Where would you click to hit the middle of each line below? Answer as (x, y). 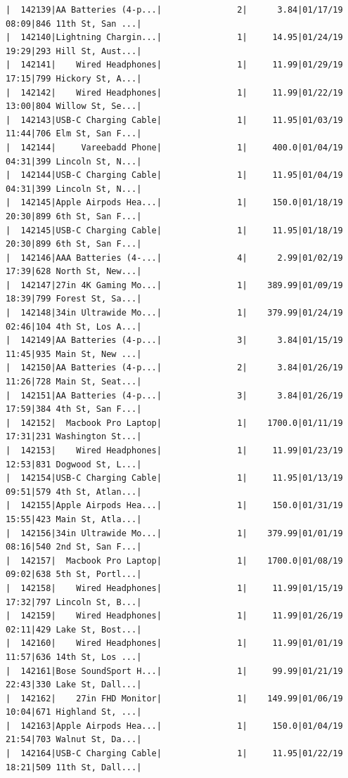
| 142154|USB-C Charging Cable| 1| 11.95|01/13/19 (174, 478)
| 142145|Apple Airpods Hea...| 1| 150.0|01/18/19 (174, 203)
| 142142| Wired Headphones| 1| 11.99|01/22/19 (174, 92)
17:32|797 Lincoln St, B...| (74, 602)
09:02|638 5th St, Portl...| (74, 575)
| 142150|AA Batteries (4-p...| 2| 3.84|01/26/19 (174, 368)
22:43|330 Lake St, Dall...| (74, 685)
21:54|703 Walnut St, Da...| (74, 740)
